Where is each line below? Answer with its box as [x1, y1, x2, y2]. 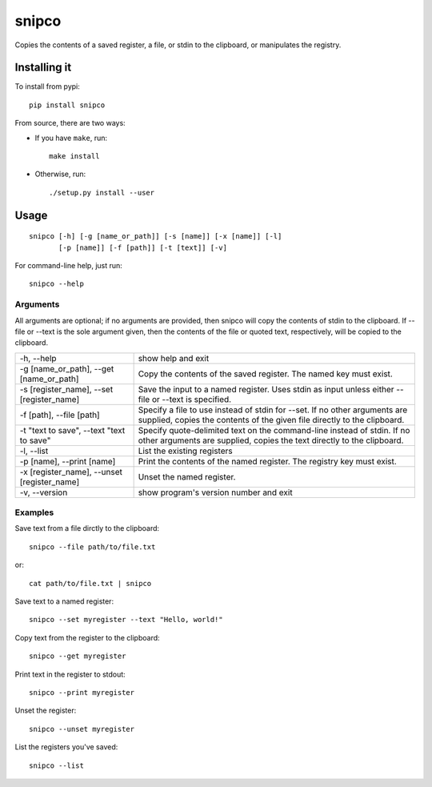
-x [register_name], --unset [19, 466, 123, 477]
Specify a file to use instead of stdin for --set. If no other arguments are [138, 404, 408, 416]
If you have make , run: [34, 133, 108, 143]
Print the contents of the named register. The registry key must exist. [138, 456, 398, 467]
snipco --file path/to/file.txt [29, 542, 156, 552]
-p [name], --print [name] [19, 456, 116, 467]
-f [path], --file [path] [19, 409, 100, 420]
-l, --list [19, 445, 49, 456]
